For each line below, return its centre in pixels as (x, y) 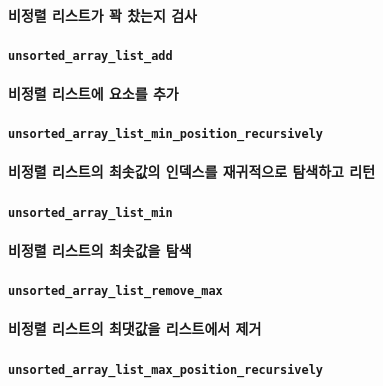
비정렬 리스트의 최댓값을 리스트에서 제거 (135, 328)
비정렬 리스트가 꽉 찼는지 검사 (102, 14)
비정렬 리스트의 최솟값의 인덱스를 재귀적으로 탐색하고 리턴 (192, 171)
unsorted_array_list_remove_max (115, 291)
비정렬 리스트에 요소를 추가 (93, 93)
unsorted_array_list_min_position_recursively (165, 134)
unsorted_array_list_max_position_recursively (165, 369)
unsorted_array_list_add (90, 55)
